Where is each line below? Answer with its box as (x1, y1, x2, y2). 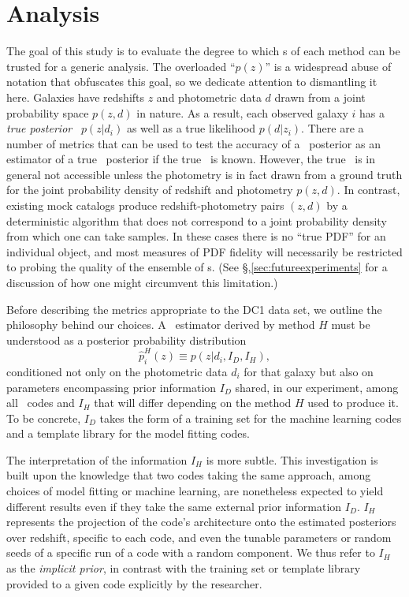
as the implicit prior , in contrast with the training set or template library (6, 560, 361, 576)
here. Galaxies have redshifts (6, 88, 145, 105)
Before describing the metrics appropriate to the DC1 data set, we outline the (6, 300, 382, 317)
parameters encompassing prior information (6, 379, 217, 395)
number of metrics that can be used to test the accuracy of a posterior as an (6, 135, 381, 151)
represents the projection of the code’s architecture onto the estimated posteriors (6, 513, 396, 530)
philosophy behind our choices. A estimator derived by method (6, 316, 315, 333)
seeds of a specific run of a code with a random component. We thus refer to (6, 544, 375, 561)
